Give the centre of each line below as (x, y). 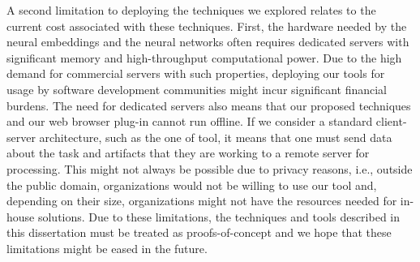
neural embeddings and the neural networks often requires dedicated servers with (208, 42)
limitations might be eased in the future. (107, 248)
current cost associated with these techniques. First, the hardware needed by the (207, 26)
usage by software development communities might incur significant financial (197, 89)
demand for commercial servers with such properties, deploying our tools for (196, 73)
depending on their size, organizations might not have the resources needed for (202, 201)
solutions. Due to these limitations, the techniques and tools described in (219, 216)
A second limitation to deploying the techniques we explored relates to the (191, 10)
